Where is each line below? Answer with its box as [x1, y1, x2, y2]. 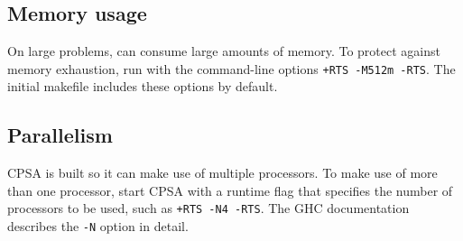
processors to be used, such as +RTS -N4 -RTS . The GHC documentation [7, 199, 410, 218]
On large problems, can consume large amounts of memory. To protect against [7, 42, 440, 60]
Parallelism [7, 121, 113, 149]
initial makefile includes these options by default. [7, 77, 278, 96]
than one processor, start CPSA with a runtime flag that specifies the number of [7, 181, 453, 199]
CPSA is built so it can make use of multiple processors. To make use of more [7, 163, 438, 182]
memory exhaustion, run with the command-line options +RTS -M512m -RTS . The [7, 59, 456, 78]
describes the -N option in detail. [7, 217, 189, 236]
